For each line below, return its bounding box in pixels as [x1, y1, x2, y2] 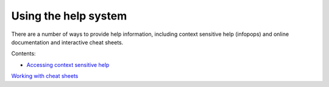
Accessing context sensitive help [26, 61, 110, 68]
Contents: [11, 50, 36, 57]
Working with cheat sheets [11, 72, 79, 80]
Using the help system [11, 9, 127, 23]
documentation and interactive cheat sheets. [11, 38, 124, 46]
